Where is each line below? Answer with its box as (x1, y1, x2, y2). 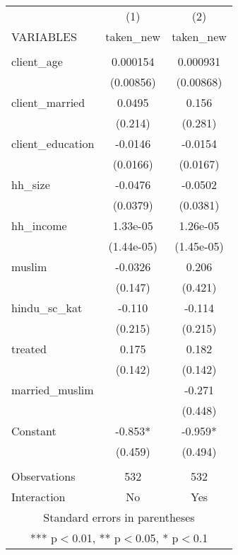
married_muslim (11, 382, 94, 398)
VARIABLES (11, 28, 77, 45)
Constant (11, 423, 56, 439)
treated (11, 341, 47, 357)
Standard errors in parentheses (43, 509, 195, 525)
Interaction (11, 488, 66, 505)
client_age (11, 53, 63, 69)
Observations (11, 468, 76, 484)
